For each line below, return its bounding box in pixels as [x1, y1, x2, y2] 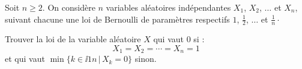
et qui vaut [5, 52, 45, 65]
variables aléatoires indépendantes [106, 1, 231, 13]
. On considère [42, 1, 95, 13]
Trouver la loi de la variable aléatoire [5, 33, 141, 45]
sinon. [134, 52, 157, 65]
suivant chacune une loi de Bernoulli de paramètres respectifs [5, 12, 230, 25]
